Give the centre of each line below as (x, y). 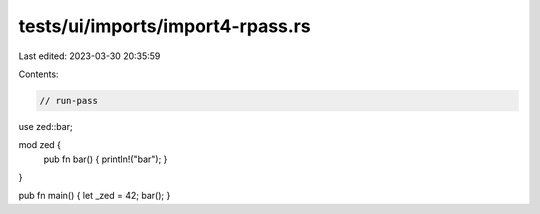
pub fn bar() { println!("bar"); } (105, 159)
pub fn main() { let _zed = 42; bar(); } (94, 196)
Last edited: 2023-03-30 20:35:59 (89, 56)
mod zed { (40, 145)
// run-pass (69, 100)
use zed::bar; (46, 126)
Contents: (38, 74)
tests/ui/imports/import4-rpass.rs (164, 26)
